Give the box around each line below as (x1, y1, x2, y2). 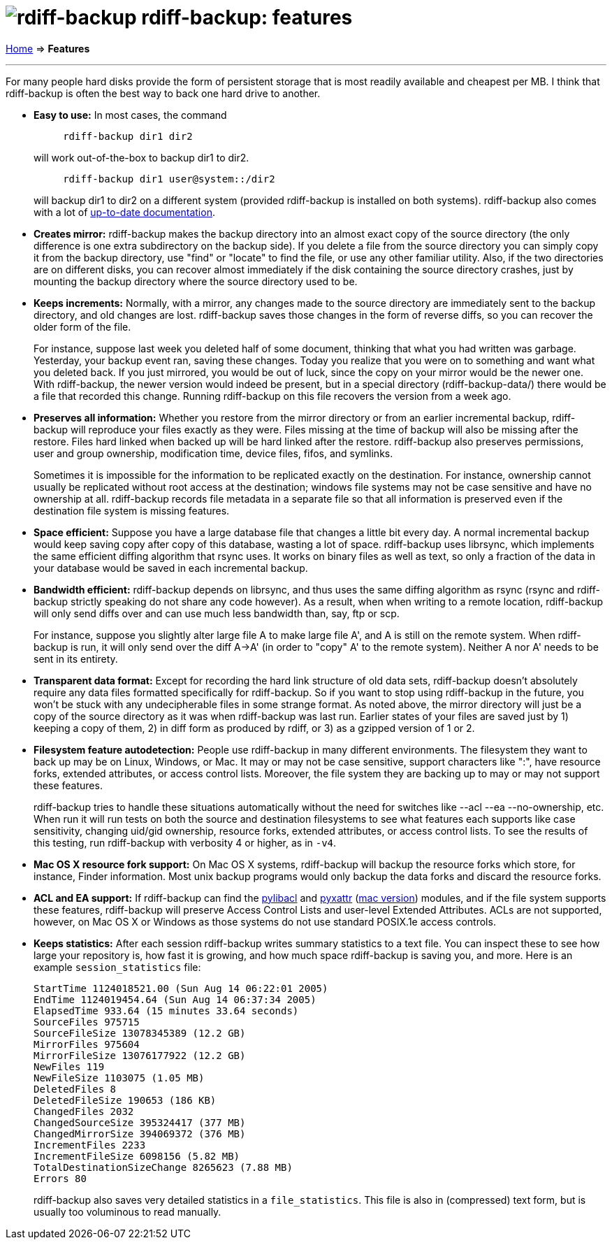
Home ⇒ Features (6, 42, 90, 55)
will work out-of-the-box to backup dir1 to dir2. (34, 151, 249, 164)
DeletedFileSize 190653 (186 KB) (34, 1094, 217, 1106)
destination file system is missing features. (34, 504, 230, 517)
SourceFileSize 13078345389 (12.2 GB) (34, 1027, 246, 1039)
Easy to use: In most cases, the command (34, 108, 227, 121)
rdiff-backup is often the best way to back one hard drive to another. (6, 87, 321, 99)
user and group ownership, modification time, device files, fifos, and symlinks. (34, 447, 393, 459)
